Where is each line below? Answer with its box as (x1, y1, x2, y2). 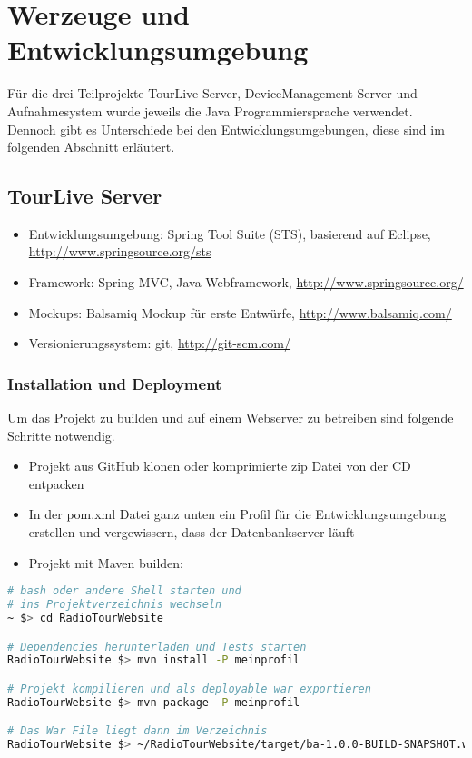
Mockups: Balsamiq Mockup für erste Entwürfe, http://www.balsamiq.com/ (28, 303, 452, 322)
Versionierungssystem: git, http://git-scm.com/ (28, 334, 291, 353)
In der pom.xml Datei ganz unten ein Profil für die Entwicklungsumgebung (28, 504, 447, 524)
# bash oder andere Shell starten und (7, 584, 241, 598)
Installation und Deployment (7, 372, 222, 394)
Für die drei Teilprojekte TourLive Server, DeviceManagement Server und (7, 84, 418, 103)
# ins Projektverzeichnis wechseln (7, 598, 222, 612)
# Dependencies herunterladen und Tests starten (7, 640, 307, 653)
